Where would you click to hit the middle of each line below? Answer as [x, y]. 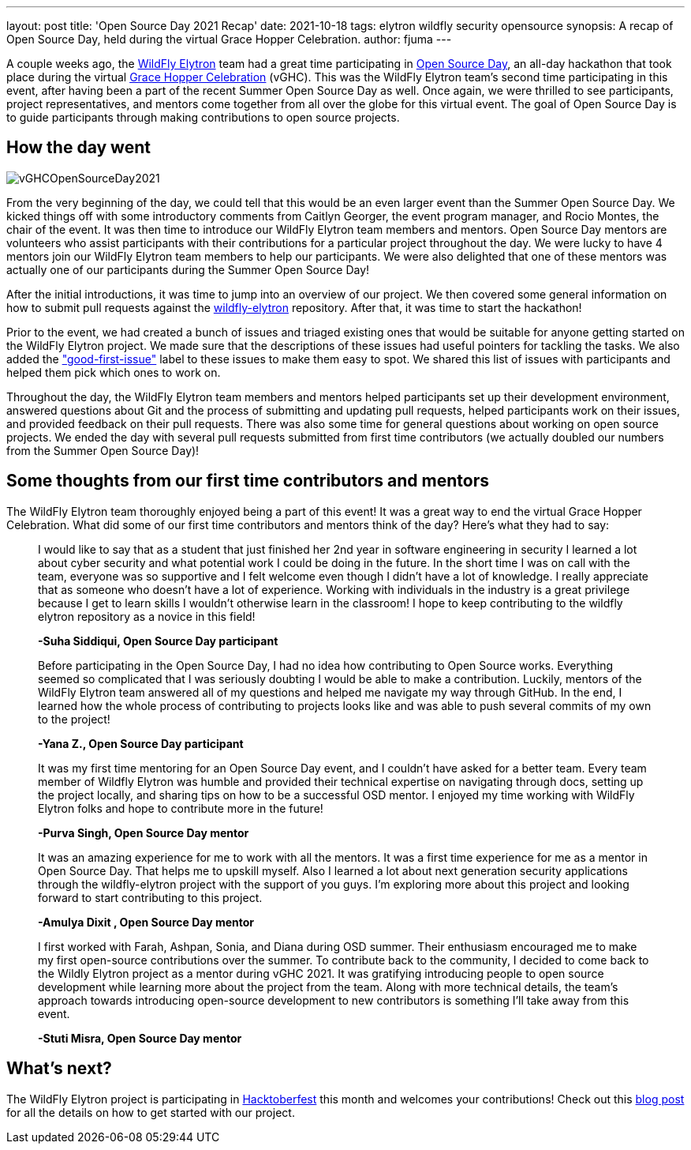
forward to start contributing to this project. [150, 897]
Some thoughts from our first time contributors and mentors [248, 481]
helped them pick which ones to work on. [114, 372]
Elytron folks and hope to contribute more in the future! [181, 808]
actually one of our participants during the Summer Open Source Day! [188, 269]
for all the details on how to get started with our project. [151, 1112]
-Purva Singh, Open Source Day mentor [144, 832]
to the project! [74, 719]
